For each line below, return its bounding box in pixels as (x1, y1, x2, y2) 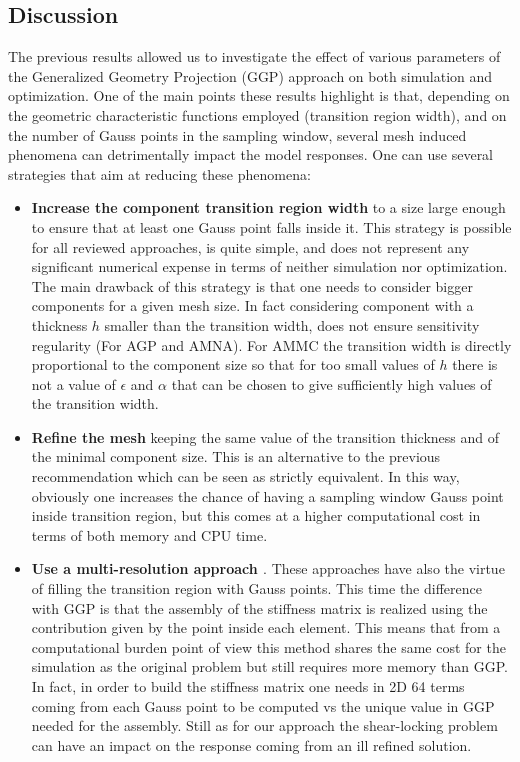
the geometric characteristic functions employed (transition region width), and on (8, 104, 507, 125)
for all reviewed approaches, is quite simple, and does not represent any (31, 236, 470, 257)
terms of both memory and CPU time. (31, 524, 268, 545)
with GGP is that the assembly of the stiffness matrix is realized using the (31, 597, 488, 618)
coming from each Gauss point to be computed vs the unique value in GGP (31, 695, 495, 716)
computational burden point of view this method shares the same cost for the (31, 636, 506, 657)
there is (452, 354, 498, 375)
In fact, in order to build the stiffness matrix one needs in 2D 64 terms (31, 676, 465, 697)
